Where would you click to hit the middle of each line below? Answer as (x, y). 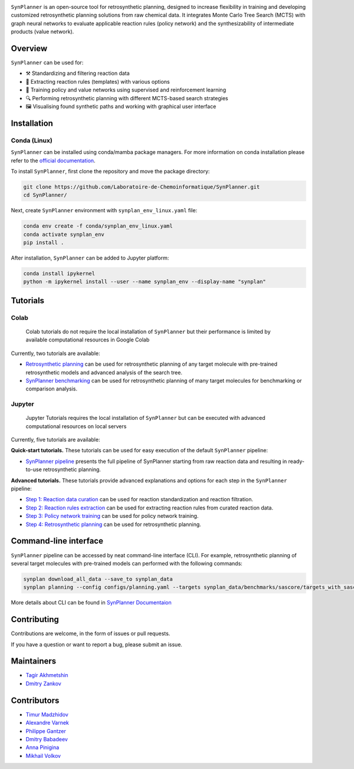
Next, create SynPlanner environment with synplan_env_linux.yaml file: (104, 211)
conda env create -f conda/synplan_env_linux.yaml (98, 226)
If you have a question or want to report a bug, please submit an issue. (97, 644)
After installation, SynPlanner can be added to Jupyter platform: (90, 258)
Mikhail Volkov (43, 755)
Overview (29, 48)
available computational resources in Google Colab (88, 340)
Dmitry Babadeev (47, 739)
